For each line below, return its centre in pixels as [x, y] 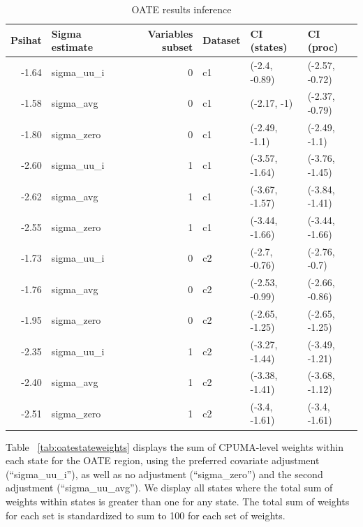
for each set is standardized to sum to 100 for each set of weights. [146, 515]
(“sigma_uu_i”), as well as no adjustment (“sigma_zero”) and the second [164, 474]
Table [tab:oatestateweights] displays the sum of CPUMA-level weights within [175, 446]
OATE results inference [181, 9]
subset [178, 47]
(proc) [323, 47]
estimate [72, 47]
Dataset [222, 40]
